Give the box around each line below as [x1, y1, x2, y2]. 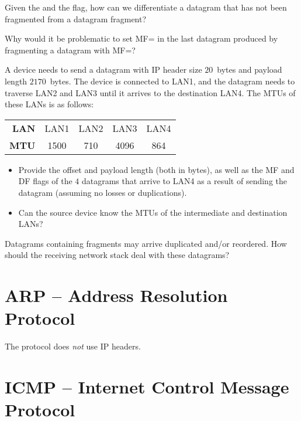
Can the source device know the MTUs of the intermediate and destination [18, 206, 288, 218]
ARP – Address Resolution [5, 283, 228, 307]
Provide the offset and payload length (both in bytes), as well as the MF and [18, 163, 295, 175]
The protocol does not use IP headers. [5, 340, 141, 352]
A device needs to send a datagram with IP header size [5, 63, 202, 76]
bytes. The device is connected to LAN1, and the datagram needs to [50, 74, 295, 87]
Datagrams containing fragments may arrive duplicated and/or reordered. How [5, 237, 287, 249]
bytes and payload [217, 63, 282, 76]
